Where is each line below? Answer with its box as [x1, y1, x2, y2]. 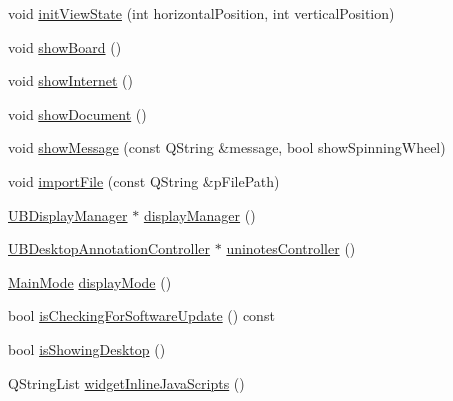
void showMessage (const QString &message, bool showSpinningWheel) [8, 137, 446, 158]
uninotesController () [226, 238, 356, 259]
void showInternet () [8, 70, 133, 91]
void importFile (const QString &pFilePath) [8, 170, 280, 191]
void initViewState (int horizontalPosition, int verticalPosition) [8, 3, 395, 23]
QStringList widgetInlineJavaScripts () [8, 372, 245, 393]
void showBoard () [8, 36, 122, 57]
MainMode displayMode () [8, 271, 172, 292]
